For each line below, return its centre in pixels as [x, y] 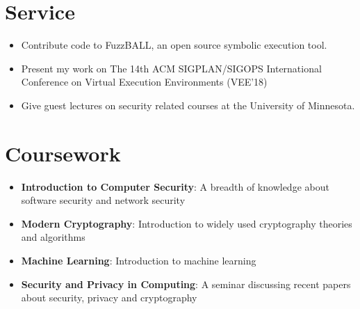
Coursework [63, 153]
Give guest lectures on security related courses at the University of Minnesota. [188, 105]
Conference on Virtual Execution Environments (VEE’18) [144, 82]
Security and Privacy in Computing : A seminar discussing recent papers [186, 284]
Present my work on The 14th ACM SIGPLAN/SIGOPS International [171, 68]
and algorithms [53, 237]
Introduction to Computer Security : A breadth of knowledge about [175, 186]
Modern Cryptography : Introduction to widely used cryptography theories [187, 223]
